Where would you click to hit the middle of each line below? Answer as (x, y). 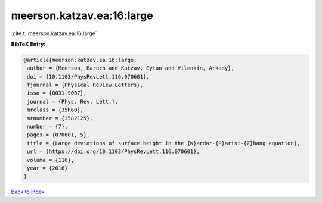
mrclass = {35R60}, (55, 110)
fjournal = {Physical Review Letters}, (85, 85)
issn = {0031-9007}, (57, 93)
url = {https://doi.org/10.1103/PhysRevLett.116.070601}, (113, 152)
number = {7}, (47, 127)
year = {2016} (47, 168)
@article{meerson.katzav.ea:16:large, (80, 60)
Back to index (28, 192)
